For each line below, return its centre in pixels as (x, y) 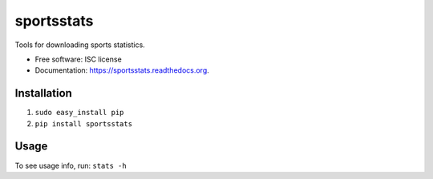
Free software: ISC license (78, 59)
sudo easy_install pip (79, 113)
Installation (43, 93)
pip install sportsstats (83, 123)
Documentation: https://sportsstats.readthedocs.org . (122, 70)
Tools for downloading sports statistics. (80, 45)
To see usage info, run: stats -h (71, 165)
